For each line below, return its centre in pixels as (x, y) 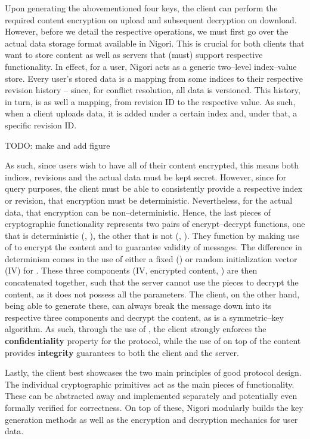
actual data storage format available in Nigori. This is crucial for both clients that (155, 43)
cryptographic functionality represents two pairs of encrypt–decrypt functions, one (155, 224)
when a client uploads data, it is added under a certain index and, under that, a (151, 113)
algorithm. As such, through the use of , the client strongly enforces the (136, 329)
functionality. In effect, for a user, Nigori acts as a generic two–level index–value (151, 66)
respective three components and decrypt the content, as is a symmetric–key (144, 317)
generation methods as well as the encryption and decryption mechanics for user (151, 419)
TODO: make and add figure (58, 145)
